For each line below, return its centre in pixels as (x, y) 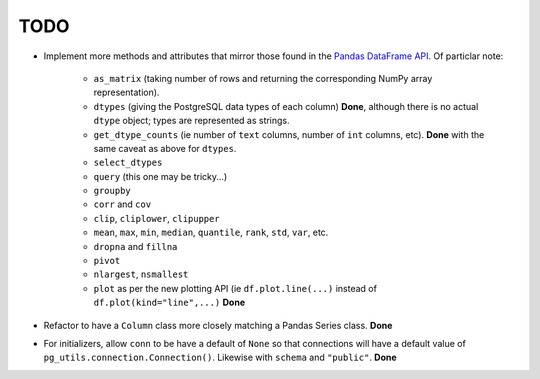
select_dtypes (128, 163)
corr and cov (122, 204)
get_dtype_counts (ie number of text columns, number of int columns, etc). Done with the (289, 134)
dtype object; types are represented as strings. (191, 121)
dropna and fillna (135, 246)
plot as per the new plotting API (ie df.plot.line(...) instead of (235, 288)
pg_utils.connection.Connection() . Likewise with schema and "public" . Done (220, 357)
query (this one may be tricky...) (160, 176)
